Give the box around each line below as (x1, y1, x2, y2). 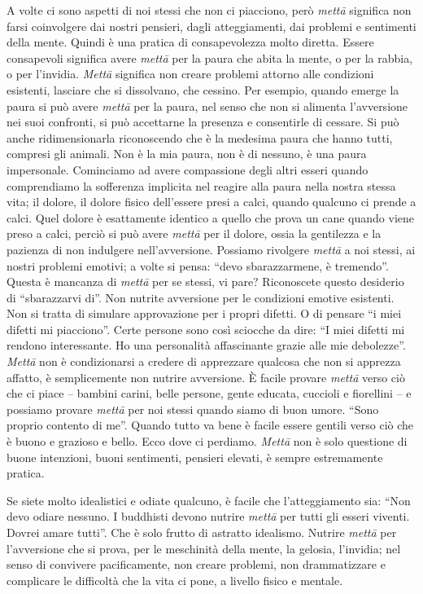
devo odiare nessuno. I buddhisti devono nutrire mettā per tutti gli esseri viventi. (7, 508, 410, 525)
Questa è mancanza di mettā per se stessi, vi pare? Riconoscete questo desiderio (7, 273, 404, 290)
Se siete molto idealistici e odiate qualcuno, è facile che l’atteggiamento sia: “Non (7, 491, 411, 508)
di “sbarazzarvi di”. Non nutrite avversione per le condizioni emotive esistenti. (7, 288, 395, 306)
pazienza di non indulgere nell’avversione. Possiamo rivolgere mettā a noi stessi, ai (7, 240, 416, 257)
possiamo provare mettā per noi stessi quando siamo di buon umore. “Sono (7, 400, 379, 417)
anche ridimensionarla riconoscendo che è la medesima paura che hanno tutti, (7, 129, 393, 146)
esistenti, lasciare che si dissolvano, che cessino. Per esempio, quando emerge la (7, 81, 399, 98)
